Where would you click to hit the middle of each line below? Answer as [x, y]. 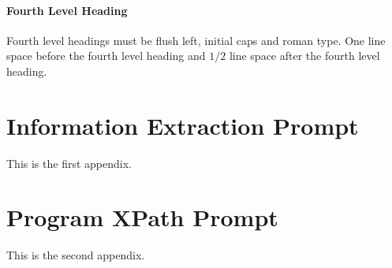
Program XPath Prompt [142, 217]
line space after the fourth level [304, 56]
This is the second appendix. [76, 255]
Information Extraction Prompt [183, 125]
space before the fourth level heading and [106, 56]
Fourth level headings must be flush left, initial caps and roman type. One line [196, 40]
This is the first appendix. [69, 163]
